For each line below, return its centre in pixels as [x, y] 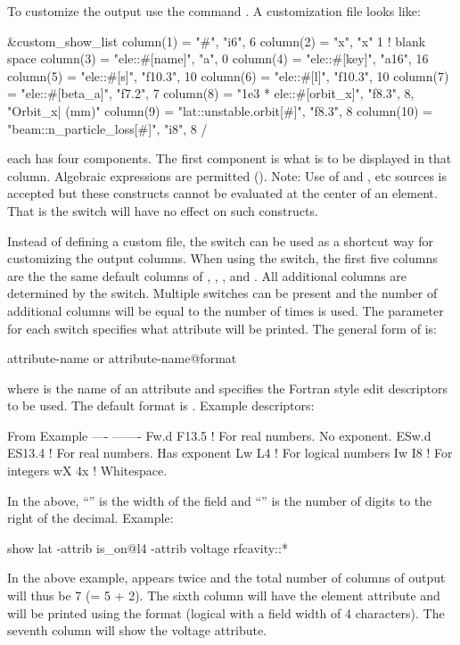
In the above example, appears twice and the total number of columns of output [226, 578]
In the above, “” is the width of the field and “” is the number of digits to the [220, 500]
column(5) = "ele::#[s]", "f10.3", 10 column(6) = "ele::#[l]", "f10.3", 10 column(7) [228, 75]
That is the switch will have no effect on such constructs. [163, 210]
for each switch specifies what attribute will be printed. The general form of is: [222, 328]
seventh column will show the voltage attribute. [137, 630]
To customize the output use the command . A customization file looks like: [214, 11]
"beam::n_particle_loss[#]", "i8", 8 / [107, 128]
